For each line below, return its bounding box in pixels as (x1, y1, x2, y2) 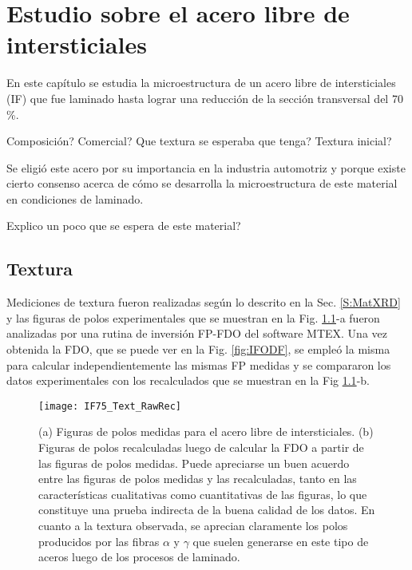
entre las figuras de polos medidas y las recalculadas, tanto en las (38, 470, 357, 487)
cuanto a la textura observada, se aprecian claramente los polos (38, 517, 348, 534)
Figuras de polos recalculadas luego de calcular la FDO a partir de (38, 439, 364, 456)
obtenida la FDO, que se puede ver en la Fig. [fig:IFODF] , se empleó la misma (6, 341, 390, 358)
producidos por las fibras (38, 532, 160, 549)
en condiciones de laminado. (6, 190, 144, 207)
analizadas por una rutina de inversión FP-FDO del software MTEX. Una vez (6, 325, 387, 342)
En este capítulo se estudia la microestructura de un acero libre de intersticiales (6, 74, 396, 91)
